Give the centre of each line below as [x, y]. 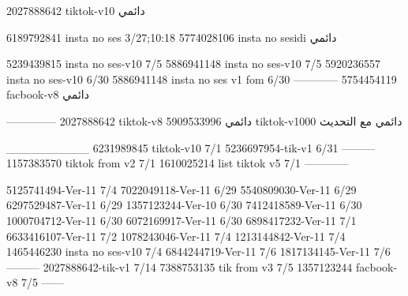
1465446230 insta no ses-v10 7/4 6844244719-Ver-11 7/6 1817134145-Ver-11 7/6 [198, 251]
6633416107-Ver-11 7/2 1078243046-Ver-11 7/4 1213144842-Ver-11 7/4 [176, 236]
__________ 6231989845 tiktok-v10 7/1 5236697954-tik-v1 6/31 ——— [191, 147]
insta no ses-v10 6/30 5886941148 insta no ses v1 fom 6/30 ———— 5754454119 [202, 79]
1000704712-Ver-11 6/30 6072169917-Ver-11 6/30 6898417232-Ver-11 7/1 [182, 220]
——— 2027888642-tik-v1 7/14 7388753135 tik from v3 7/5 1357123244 [180, 266]
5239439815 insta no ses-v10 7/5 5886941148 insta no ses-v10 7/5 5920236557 [194, 64]
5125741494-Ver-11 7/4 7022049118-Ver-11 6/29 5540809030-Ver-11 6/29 [182, 189]
